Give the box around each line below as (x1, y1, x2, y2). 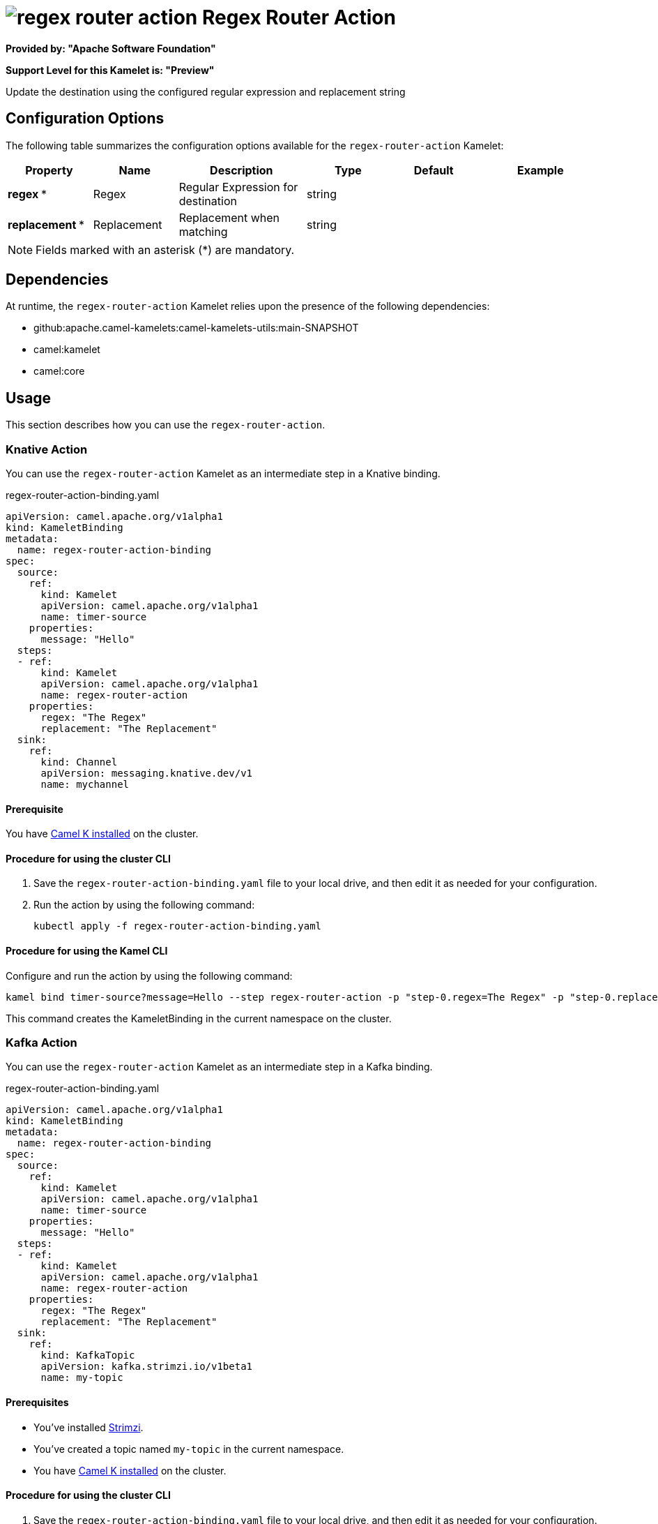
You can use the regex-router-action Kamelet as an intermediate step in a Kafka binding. (6, 1061, 433, 1073)
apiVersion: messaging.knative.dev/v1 (40, 768, 253, 779)
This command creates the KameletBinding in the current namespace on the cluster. (6, 1012, 392, 1024)
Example (517, 163, 564, 177)
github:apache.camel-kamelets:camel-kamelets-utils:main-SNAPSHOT (33, 322, 359, 334)
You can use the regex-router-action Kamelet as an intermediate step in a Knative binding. (6, 468, 441, 480)
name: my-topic (40, 1372, 123, 1384)
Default (413, 163, 454, 177)
